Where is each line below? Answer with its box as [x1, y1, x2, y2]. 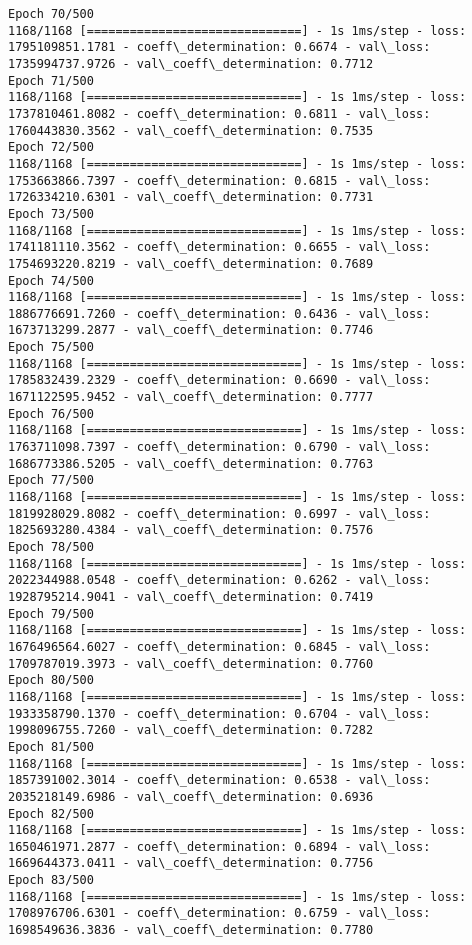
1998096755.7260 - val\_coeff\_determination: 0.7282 [8, 723, 374, 738]
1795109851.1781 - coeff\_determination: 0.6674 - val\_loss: [8, 40, 431, 55]
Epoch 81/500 [8, 739, 94, 754]
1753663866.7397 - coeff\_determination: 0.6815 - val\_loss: [8, 173, 431, 188]
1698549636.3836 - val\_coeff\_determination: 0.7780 [8, 923, 374, 938]
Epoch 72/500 [8, 140, 94, 155]
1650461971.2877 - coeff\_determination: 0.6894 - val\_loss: [8, 839, 431, 854]
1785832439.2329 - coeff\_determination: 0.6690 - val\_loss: [8, 373, 431, 388]
